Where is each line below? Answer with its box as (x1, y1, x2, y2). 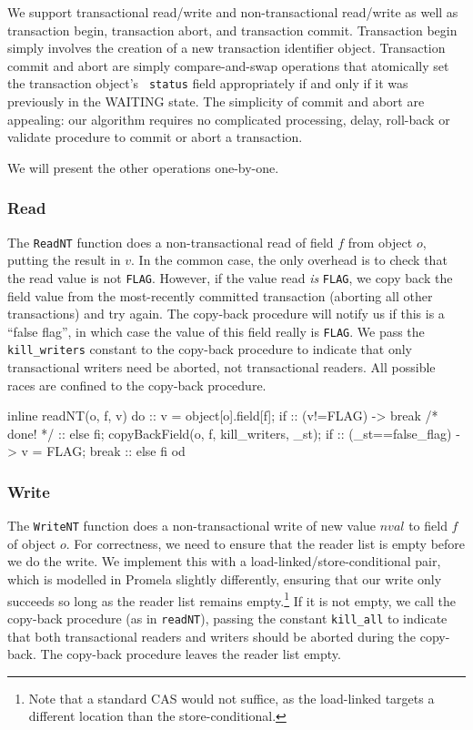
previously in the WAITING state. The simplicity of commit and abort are (7, 92, 425, 111)
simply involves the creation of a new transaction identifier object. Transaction (7, 38, 446, 57)
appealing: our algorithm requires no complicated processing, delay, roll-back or (7, 109, 450, 128)
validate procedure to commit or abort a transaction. (7, 127, 303, 147)
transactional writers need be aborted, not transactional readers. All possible (7, 358, 436, 377)
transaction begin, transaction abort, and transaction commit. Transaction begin (7, 20, 458, 39)
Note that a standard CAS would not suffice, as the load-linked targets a (28, 688, 435, 707)
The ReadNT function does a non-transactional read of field (7, 232, 334, 251)
